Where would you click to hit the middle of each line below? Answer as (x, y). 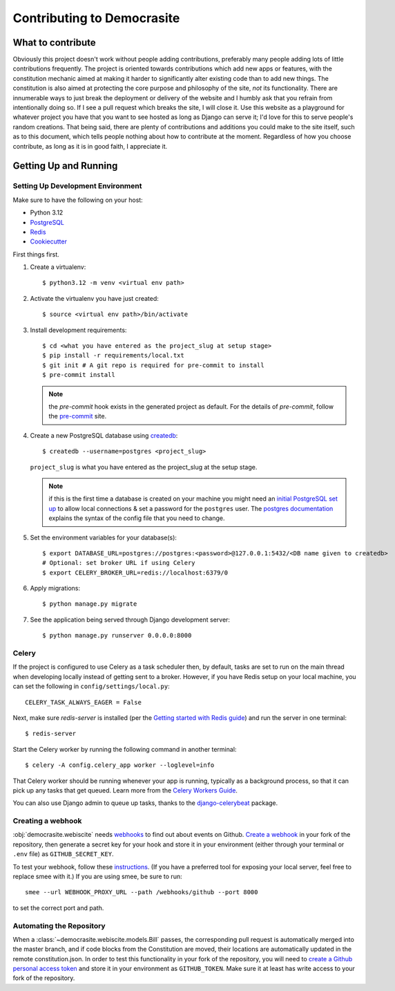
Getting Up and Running (65, 166)
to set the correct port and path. (58, 908)
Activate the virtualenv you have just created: (94, 298)
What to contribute (54, 43)
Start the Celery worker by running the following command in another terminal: (125, 749)
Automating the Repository (59, 925)
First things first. (36, 254)
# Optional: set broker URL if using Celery (119, 563)
